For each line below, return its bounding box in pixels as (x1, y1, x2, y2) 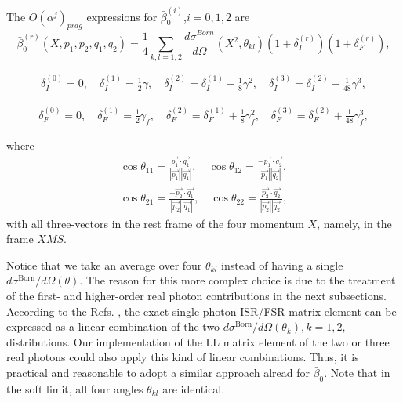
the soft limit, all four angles (6, 380, 143, 397)
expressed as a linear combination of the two (6, 318, 220, 335)
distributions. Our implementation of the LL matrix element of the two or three (6, 333, 390, 349)
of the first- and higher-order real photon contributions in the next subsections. (6, 287, 387, 303)
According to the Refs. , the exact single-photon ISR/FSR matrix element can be (6, 302, 397, 319)
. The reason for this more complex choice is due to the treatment (79, 272, 396, 288)
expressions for (86, 8, 158, 24)
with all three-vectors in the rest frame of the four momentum (6, 215, 304, 231)
